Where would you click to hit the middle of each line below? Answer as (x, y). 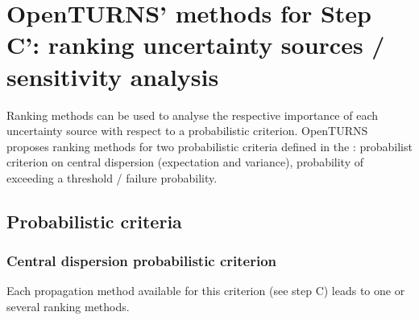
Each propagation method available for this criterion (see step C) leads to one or (206, 291)
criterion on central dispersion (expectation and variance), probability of (185, 162)
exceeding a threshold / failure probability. (112, 177)
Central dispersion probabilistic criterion (142, 261)
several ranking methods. (68, 307)
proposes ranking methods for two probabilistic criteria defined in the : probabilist (209, 146)
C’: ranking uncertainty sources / (196, 45)
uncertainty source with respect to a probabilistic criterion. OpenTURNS (187, 131)
